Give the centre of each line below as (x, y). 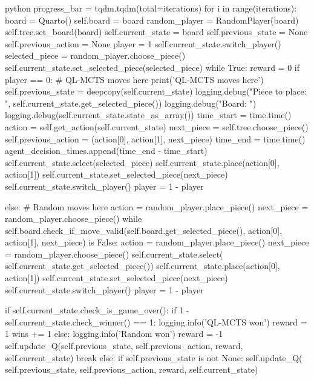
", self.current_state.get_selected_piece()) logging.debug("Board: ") (131, 103)
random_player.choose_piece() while (74, 218)
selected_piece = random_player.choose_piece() (95, 55)
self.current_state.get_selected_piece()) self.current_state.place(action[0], (142, 266)
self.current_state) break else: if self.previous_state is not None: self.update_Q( (154, 357)
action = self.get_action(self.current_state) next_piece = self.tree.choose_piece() (157, 126)
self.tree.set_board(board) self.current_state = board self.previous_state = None (156, 32)
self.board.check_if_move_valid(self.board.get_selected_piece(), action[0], (144, 230)
